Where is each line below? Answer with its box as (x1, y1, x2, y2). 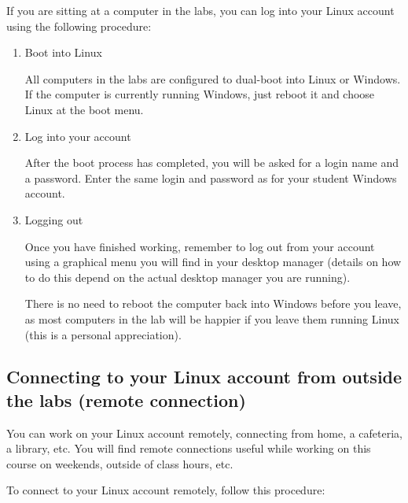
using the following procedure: (6, 17, 152, 34)
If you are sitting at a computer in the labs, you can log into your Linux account (6, 2, 395, 18)
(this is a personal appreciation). (24, 326, 182, 342)
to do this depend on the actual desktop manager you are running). (24, 268, 351, 285)
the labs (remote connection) (6, 387, 246, 412)
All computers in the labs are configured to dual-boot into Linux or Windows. (24, 70, 401, 87)
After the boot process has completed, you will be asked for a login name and (24, 154, 399, 171)
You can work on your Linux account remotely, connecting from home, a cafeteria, (6, 424, 402, 441)
